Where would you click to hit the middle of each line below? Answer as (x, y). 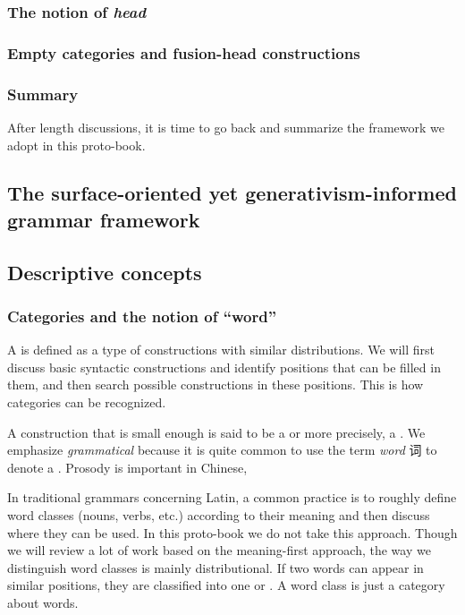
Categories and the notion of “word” (142, 316)
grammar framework (104, 219)
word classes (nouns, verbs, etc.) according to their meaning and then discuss (219, 515)
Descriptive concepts (105, 272)
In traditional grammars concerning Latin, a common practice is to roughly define (232, 497)
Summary (43, 94)
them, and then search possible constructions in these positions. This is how (216, 384)
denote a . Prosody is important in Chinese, (127, 467)
